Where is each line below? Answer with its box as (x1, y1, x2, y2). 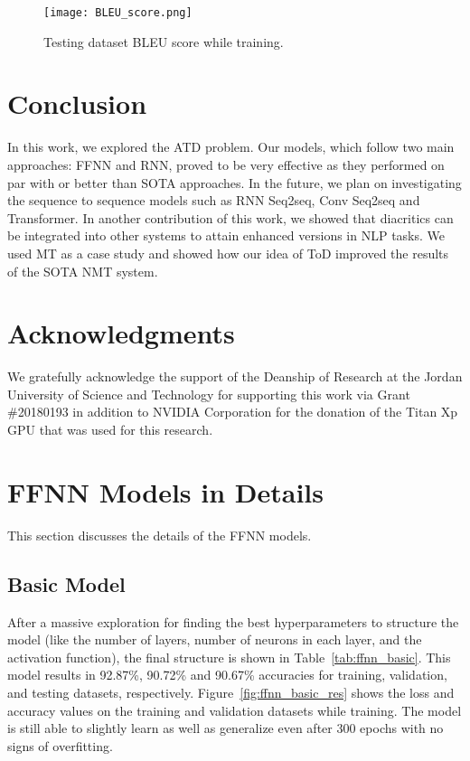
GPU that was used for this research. (7, 420, 213, 439)
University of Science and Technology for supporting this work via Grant (7, 384, 410, 403)
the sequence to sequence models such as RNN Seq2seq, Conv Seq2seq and (7, 191, 420, 210)
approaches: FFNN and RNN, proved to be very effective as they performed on (7, 155, 445, 174)
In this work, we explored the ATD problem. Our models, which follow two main (7, 137, 455, 156)
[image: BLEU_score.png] (43, 6, 193, 19)
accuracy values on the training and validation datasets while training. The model (7, 700, 462, 719)
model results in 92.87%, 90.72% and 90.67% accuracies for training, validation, (7, 665, 447, 684)
